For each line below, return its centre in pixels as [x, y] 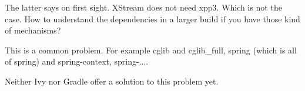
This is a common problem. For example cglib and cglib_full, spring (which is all [151, 50]
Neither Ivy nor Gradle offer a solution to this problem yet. [112, 81]
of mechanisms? [33, 30]
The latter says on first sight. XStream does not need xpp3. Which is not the [143, 7]
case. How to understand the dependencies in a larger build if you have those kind [152, 18]
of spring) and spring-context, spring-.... [77, 61]
